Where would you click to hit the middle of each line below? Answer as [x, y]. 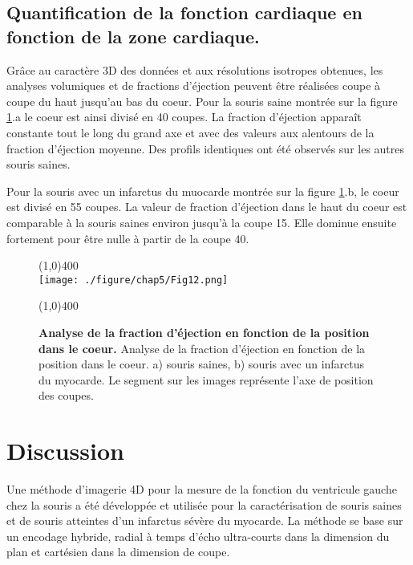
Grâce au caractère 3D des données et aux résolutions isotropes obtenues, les [195, 69]
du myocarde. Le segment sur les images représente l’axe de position [206, 379]
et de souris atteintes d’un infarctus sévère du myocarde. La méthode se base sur [205, 520]
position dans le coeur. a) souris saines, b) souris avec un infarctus [202, 364]
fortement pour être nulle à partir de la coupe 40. [128, 238]
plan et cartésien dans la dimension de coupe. [118, 552]
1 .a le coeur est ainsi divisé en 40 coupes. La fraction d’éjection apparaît [184, 117]
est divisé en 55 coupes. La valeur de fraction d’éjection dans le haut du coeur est [207, 207]
